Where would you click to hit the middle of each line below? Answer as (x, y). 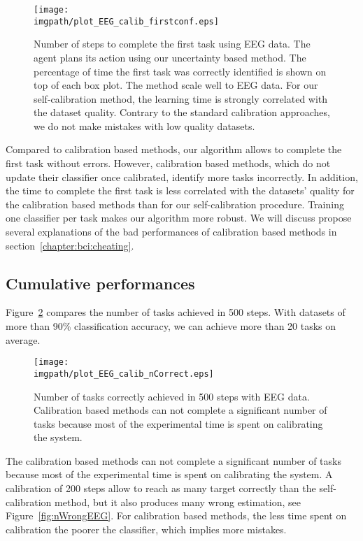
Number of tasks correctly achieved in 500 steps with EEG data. (172, 396)
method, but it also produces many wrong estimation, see (178, 502)
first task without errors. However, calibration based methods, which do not (168, 163)
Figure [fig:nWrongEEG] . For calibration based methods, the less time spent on (176, 515)
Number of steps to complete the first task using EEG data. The (172, 44)
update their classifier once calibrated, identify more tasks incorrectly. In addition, (182, 176)
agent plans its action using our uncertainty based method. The (170, 57)
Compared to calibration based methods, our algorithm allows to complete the (174, 149)
